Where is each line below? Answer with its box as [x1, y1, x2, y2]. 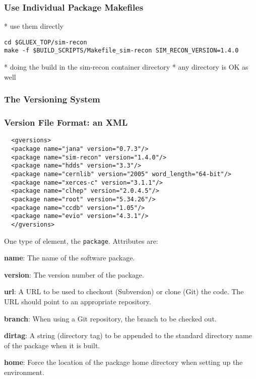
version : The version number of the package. [4, 269, 144, 280]
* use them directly [4, 21, 63, 31]
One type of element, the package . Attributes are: [4, 235, 158, 246]
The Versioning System [4, 93, 100, 105]
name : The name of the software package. [4, 252, 135, 263]
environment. [4, 367, 44, 377]
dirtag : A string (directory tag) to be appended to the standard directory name [4, 330, 252, 341]
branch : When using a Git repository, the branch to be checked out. [4, 313, 217, 323]
